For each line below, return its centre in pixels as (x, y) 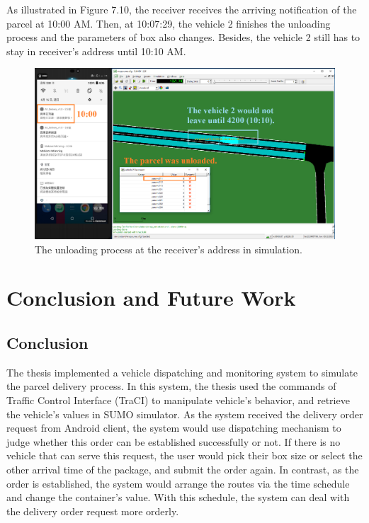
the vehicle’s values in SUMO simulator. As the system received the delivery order (185, 414)
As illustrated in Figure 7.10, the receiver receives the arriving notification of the (182, 9)
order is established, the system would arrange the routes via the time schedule (178, 483)
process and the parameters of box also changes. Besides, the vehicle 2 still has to (183, 37)
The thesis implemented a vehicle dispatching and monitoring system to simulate (182, 372)
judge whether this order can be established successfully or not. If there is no (174, 441)
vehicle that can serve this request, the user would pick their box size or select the (184, 455)
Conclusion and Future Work (151, 298)
